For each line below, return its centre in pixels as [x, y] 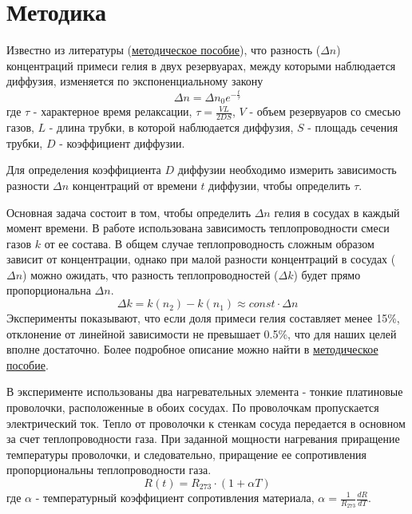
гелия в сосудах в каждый [337, 212]
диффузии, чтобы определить [279, 185]
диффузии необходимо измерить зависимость [287, 170]
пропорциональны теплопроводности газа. [109, 470]
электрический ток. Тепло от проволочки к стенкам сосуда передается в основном [206, 423]
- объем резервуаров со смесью [325, 111]
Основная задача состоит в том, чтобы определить [129, 212]
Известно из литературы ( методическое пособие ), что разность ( [164, 50]
